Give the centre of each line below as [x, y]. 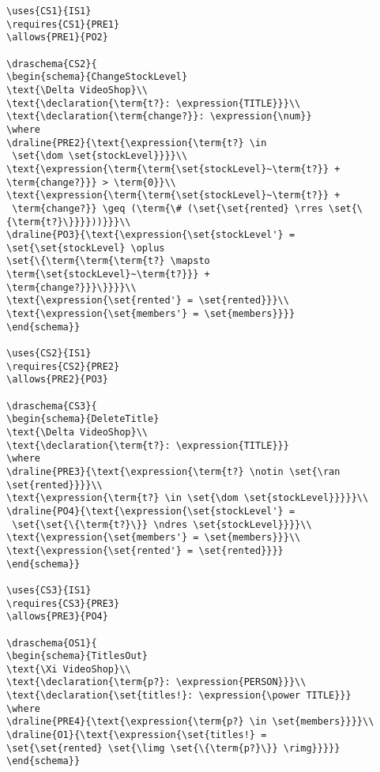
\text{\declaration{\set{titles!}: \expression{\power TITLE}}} [179, 696]
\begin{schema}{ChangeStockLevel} [97, 77]
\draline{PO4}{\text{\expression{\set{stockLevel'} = [151, 511]
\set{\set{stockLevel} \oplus [86, 248]
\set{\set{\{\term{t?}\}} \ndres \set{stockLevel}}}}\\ [162, 524]
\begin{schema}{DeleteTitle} [83, 419]
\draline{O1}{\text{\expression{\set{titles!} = [137, 735]
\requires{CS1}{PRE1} [63, 24]
